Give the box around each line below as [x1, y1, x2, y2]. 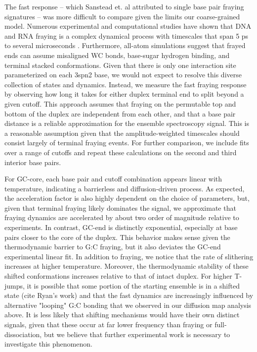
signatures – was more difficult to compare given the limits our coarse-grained [4, 11, 240, 21]
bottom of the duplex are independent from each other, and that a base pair [4, 108, 236, 118]
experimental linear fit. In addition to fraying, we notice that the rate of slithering [4, 251, 254, 261]
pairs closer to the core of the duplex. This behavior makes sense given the [4, 232, 230, 242]
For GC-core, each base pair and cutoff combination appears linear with [4, 174, 222, 184]
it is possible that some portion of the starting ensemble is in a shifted [27, 280, 240, 291]
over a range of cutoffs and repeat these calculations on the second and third [4, 147, 237, 157]
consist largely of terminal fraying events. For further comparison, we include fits [4, 137, 249, 148]
